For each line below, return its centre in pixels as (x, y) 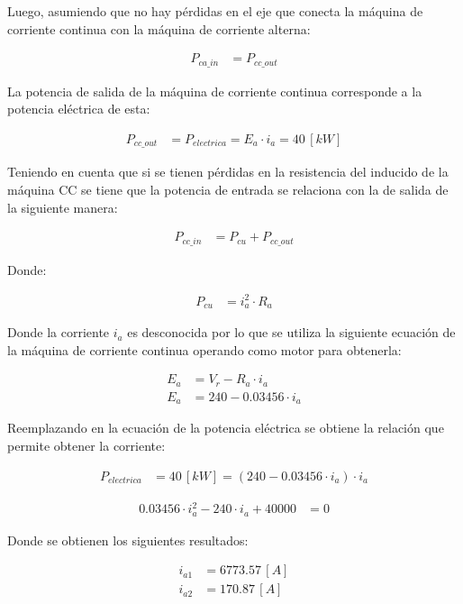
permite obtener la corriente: (86, 445)
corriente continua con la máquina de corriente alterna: (159, 28)
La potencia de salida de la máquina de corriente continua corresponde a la (215, 91)
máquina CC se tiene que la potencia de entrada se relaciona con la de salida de (228, 189)
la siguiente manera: (63, 207)
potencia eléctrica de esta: (79, 109)
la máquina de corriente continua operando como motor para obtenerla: (204, 349)
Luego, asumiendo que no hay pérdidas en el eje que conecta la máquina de (215, 11)
